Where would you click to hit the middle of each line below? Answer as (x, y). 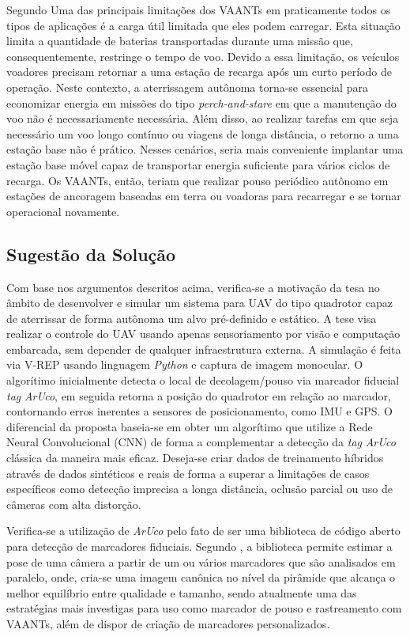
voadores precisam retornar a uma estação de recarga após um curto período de (199, 72)
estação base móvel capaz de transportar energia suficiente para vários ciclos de (198, 164)
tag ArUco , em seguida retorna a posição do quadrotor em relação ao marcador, (199, 395)
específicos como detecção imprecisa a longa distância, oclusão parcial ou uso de (199, 489)
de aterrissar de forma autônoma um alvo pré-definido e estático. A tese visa (192, 318)
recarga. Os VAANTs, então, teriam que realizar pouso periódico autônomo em (197, 180)
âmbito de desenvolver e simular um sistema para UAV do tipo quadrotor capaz (199, 303)
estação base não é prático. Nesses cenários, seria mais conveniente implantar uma (205, 149)
